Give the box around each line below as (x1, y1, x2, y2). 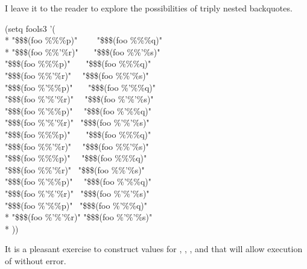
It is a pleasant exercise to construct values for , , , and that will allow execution (5, 243, 303, 255)
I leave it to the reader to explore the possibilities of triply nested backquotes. (5, 2, 293, 14)
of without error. (5, 254, 66, 267)
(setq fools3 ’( (5, 22, 55, 34)
